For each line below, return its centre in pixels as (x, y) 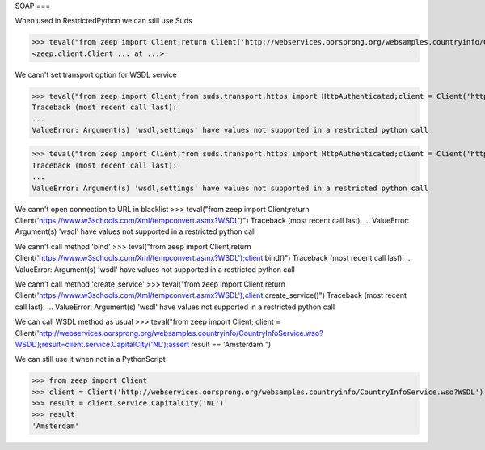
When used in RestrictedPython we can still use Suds (104, 21)
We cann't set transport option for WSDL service (96, 74)
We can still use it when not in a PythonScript (90, 359)
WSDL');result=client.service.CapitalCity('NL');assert (102, 344)
